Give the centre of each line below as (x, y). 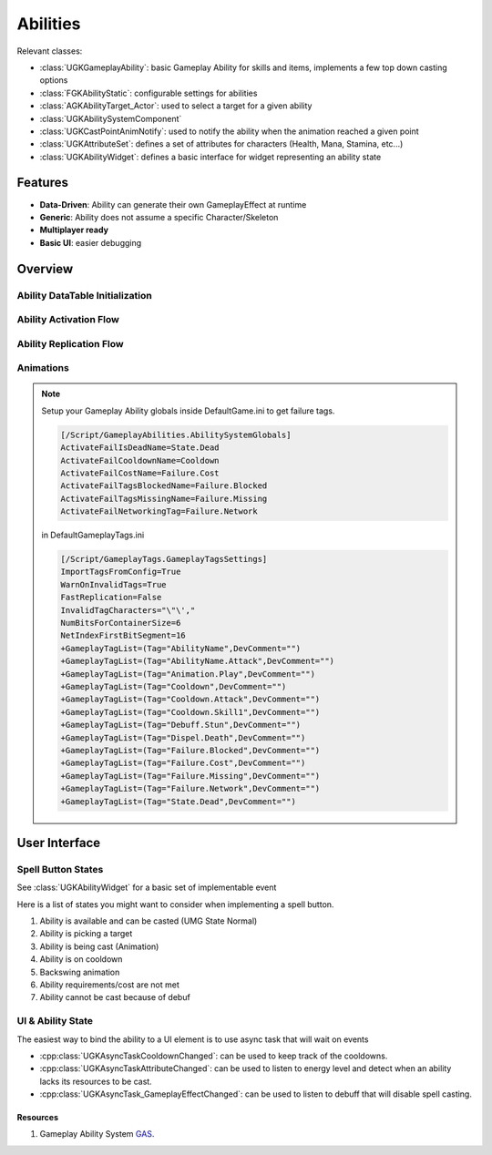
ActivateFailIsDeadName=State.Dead (140, 448)
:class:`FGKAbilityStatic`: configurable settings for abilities (149, 93)
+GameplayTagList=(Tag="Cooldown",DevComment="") (174, 686)
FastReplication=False (111, 598)
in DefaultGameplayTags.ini (93, 535)
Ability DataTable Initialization (84, 295)
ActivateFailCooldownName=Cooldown (140, 460)
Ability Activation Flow (68, 320)
